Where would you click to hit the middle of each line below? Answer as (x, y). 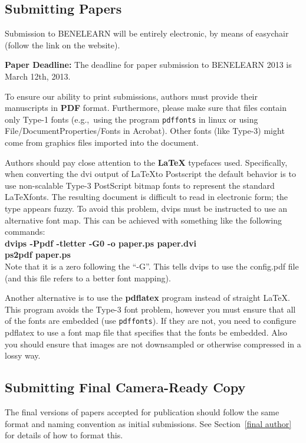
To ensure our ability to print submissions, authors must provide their (131, 96)
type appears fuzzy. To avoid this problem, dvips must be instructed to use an (146, 208)
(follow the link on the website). (62, 45)
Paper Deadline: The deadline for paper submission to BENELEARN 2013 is (148, 65)
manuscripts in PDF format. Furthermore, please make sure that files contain (146, 108)
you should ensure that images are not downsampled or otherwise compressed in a (153, 344)
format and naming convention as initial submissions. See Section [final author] (148, 423)
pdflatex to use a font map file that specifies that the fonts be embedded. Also (146, 332)
